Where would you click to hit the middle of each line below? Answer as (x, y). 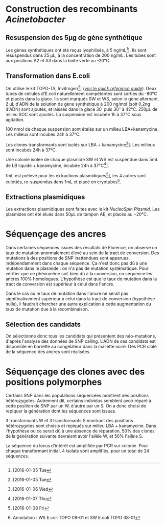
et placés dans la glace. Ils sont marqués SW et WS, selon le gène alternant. (82, 99)
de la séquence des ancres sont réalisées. (48, 352)
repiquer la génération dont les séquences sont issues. (61, 411)
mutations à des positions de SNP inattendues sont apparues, (68, 258)
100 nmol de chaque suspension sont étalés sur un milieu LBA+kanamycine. (82, 129)
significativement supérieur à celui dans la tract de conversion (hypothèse (80, 298)
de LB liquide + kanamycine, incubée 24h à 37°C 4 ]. (57, 165)
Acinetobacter (35, 19)
